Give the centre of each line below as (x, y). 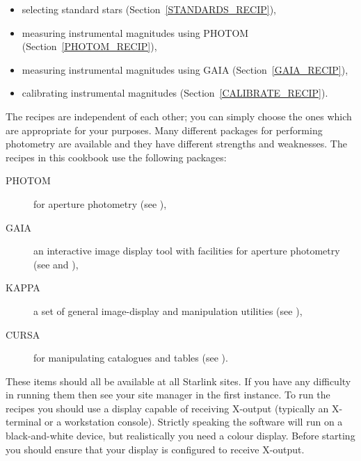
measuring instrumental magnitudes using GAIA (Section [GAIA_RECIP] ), (185, 69)
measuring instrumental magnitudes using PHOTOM (135, 32)
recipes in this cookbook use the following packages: (116, 157)
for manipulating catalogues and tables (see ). (131, 358)
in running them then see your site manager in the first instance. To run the (168, 395)
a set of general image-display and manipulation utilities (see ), (168, 310)
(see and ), (56, 264)
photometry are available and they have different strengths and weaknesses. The (176, 144)
